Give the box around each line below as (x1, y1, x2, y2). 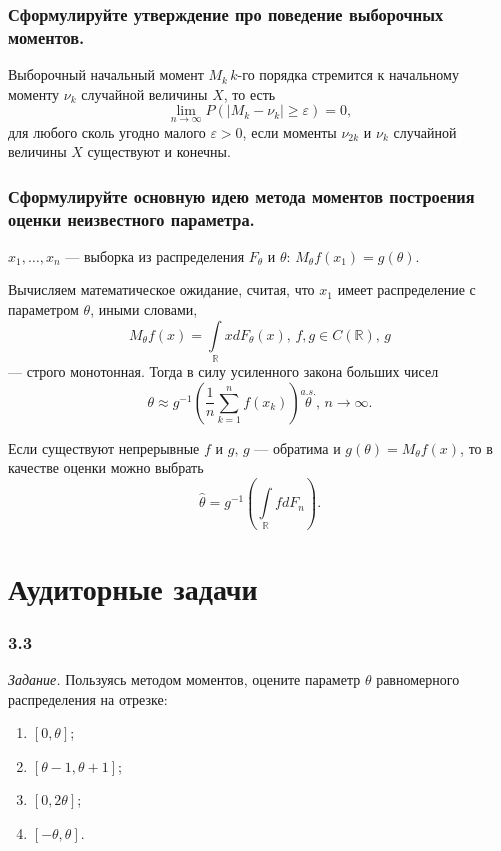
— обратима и (254, 437, 341, 458)
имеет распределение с (337, 279, 476, 300)
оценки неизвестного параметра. (8, 206, 255, 231)
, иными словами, (90, 299, 198, 320)
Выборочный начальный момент (8, 64, 204, 85)
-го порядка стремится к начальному (237, 64, 459, 85)
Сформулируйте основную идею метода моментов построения (8, 183, 475, 208)
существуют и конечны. (87, 141, 231, 162)
